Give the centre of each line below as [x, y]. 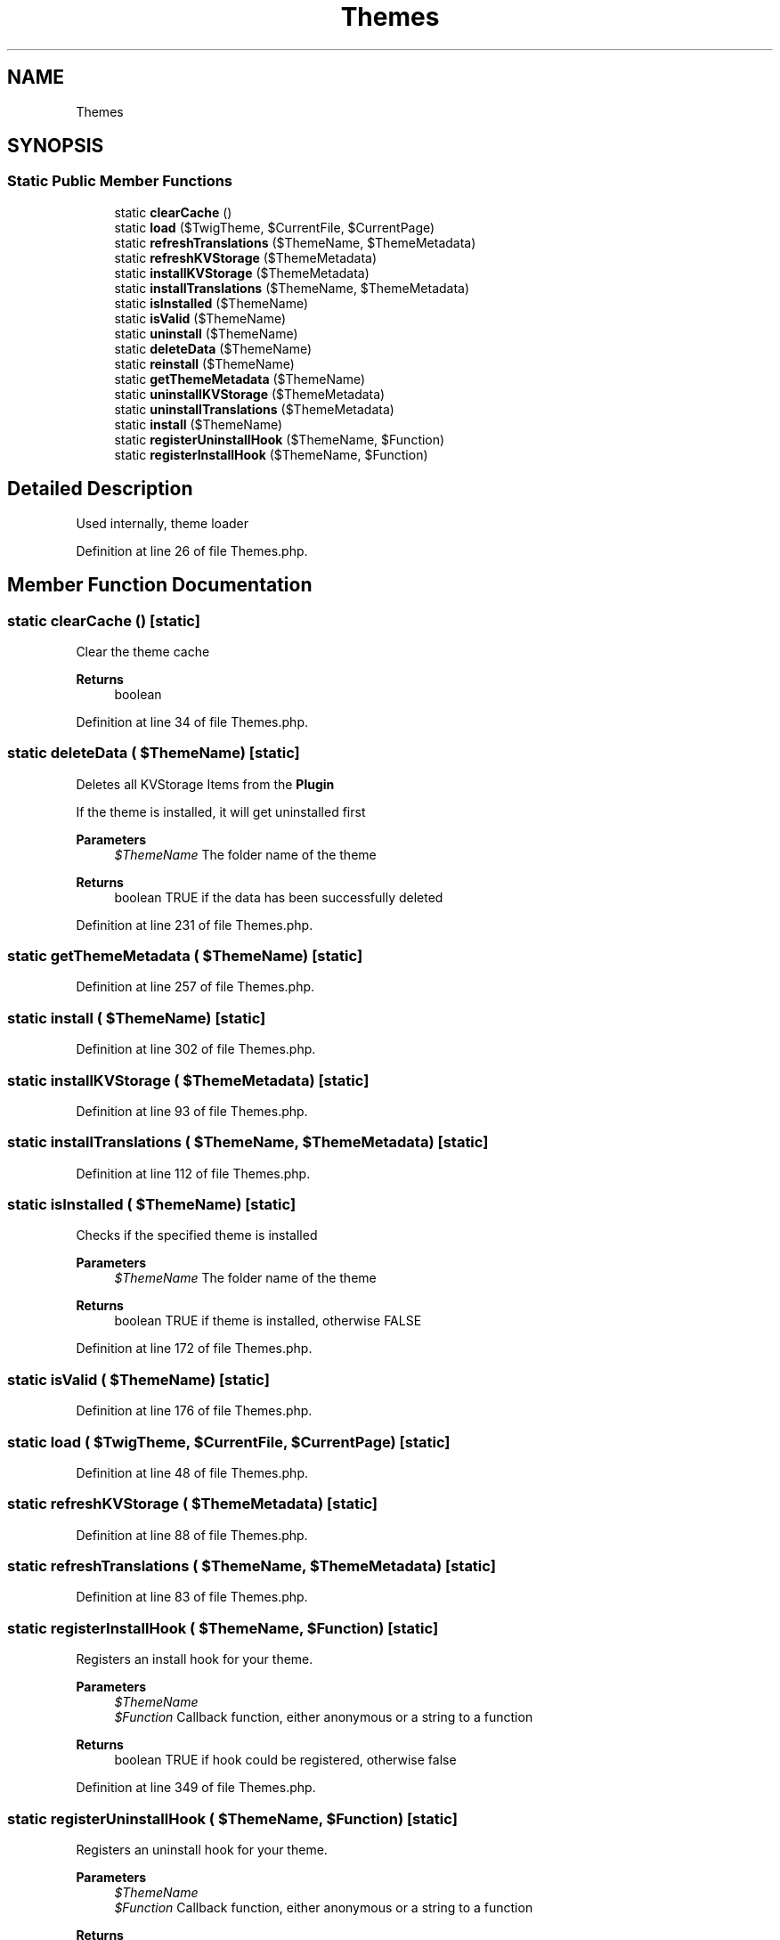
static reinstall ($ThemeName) [204, 363]
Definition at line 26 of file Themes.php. [192, 550]
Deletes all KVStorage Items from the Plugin [205, 784]
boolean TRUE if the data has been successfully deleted [279, 897]
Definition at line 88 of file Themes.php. [192, 1535]
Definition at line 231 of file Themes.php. [195, 925]
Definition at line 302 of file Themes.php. [196, 1049]
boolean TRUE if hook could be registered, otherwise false [285, 1760]
